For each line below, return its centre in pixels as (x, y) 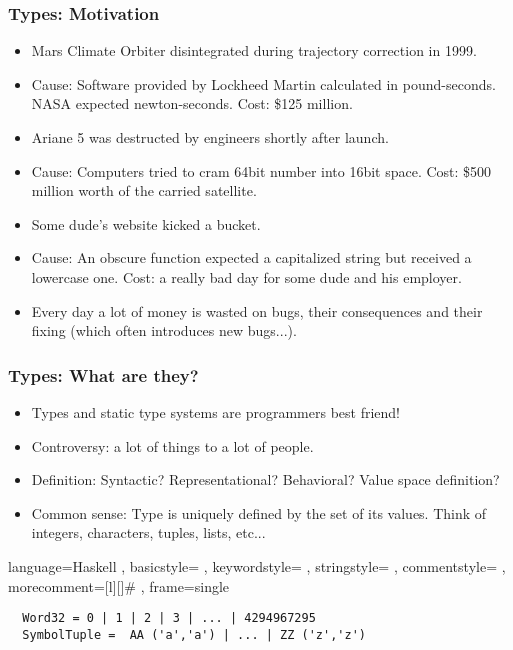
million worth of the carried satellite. (144, 190)
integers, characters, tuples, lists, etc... (148, 532)
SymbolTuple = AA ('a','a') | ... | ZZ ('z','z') (194, 634)
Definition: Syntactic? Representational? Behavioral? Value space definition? (265, 479)
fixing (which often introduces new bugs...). (164, 330)
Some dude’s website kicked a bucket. (146, 223)
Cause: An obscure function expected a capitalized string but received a (251, 257)
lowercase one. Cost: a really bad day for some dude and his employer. (246, 276)
